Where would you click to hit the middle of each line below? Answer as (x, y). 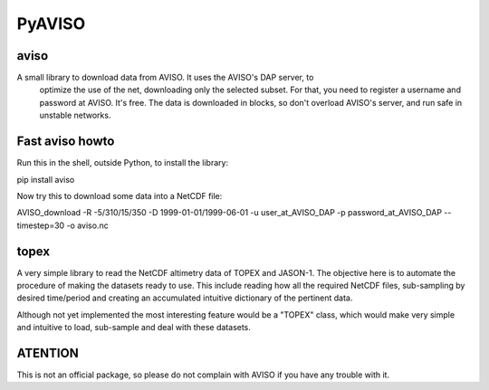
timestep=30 (41, 225)
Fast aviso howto (66, 142)
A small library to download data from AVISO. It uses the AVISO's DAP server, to (165, 78)
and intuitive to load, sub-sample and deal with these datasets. (134, 328)
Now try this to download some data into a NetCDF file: (120, 195)
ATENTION (48, 353)
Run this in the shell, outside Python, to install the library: (123, 163)
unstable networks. (75, 115)
